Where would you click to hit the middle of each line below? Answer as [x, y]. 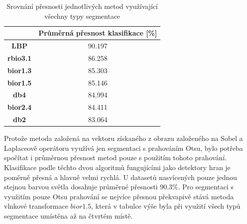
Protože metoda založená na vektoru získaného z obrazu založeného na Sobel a [123, 138]
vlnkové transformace [36, 206]
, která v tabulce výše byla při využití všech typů [166, 206]
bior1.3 [20, 70]
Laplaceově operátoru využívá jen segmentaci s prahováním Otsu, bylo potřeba [123, 148]
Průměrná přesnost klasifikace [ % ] [98, 33]
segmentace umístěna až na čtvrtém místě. [68, 215]
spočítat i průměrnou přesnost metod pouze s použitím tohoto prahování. [115, 157]
